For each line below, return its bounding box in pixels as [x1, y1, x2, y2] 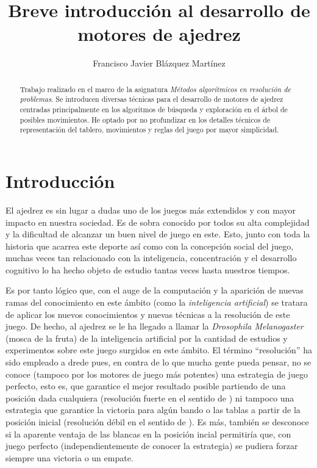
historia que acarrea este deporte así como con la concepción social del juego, [5, 239, 294, 252]
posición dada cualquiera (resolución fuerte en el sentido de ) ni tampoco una [5, 391, 294, 404]
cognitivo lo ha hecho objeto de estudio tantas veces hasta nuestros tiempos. [5, 263, 290, 276]
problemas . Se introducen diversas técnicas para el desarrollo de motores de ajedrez [20, 94, 283, 104]
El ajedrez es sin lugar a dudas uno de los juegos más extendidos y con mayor [5, 203, 296, 216]
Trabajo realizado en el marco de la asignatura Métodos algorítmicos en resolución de [20, 84, 291, 94]
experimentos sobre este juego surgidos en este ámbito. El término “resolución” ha [5, 344, 312, 356]
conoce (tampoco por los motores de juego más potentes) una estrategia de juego [5, 367, 308, 380]
